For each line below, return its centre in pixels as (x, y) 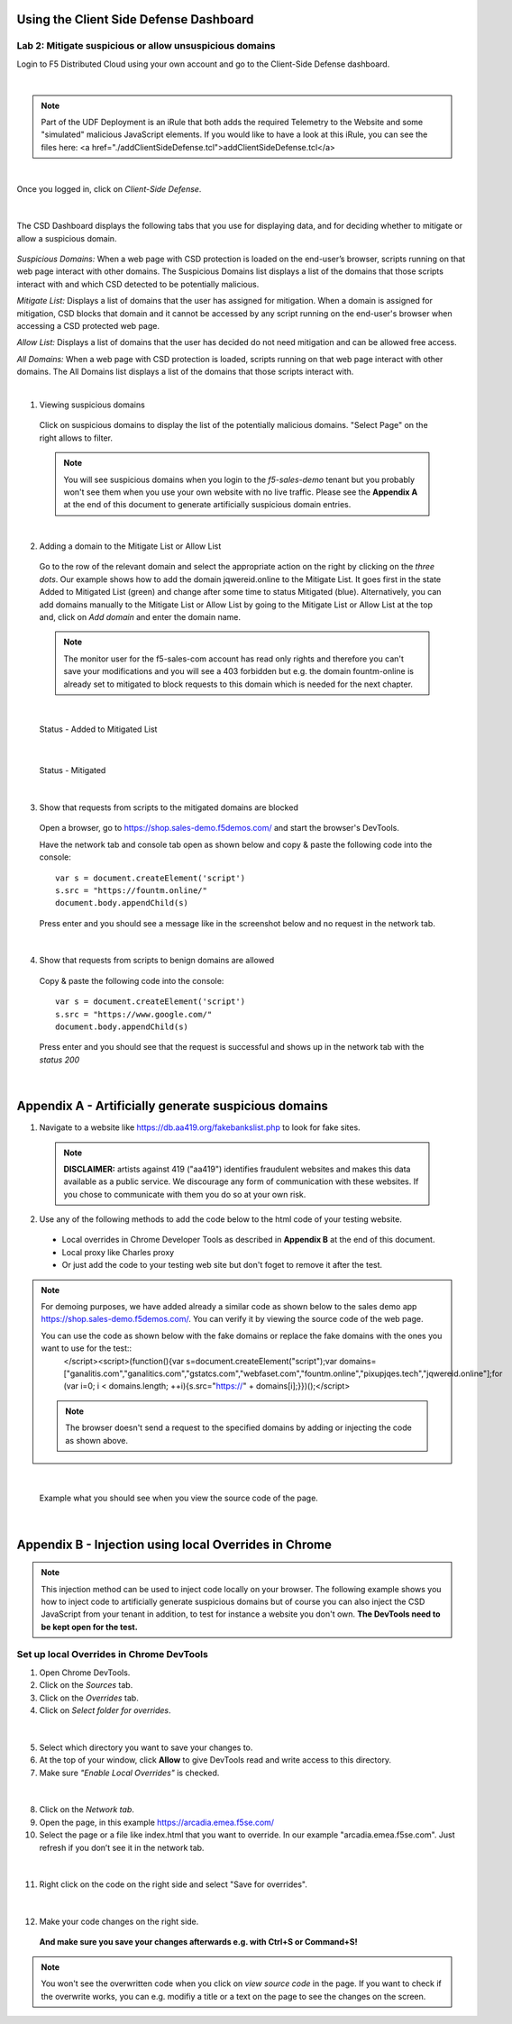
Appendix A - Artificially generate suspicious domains (173, 1106)
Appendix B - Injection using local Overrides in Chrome (174, 1544)
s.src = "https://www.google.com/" (134, 1014)
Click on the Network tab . (87, 1810)
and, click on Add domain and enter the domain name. (140, 617)
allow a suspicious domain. (67, 238)
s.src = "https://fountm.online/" (131, 890)
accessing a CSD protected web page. (88, 326)
